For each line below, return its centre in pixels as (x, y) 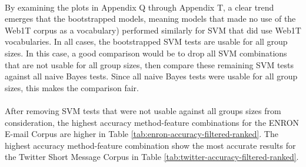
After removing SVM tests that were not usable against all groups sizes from (143, 110)
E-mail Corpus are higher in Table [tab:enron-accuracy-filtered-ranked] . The (142, 134)
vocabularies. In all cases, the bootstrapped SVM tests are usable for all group (146, 41)
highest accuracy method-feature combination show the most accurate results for (150, 145)
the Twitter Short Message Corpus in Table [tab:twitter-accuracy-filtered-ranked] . (152, 157)
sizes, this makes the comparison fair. (72, 87)
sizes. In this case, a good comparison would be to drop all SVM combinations (146, 53)
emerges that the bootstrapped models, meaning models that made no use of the (150, 19)
